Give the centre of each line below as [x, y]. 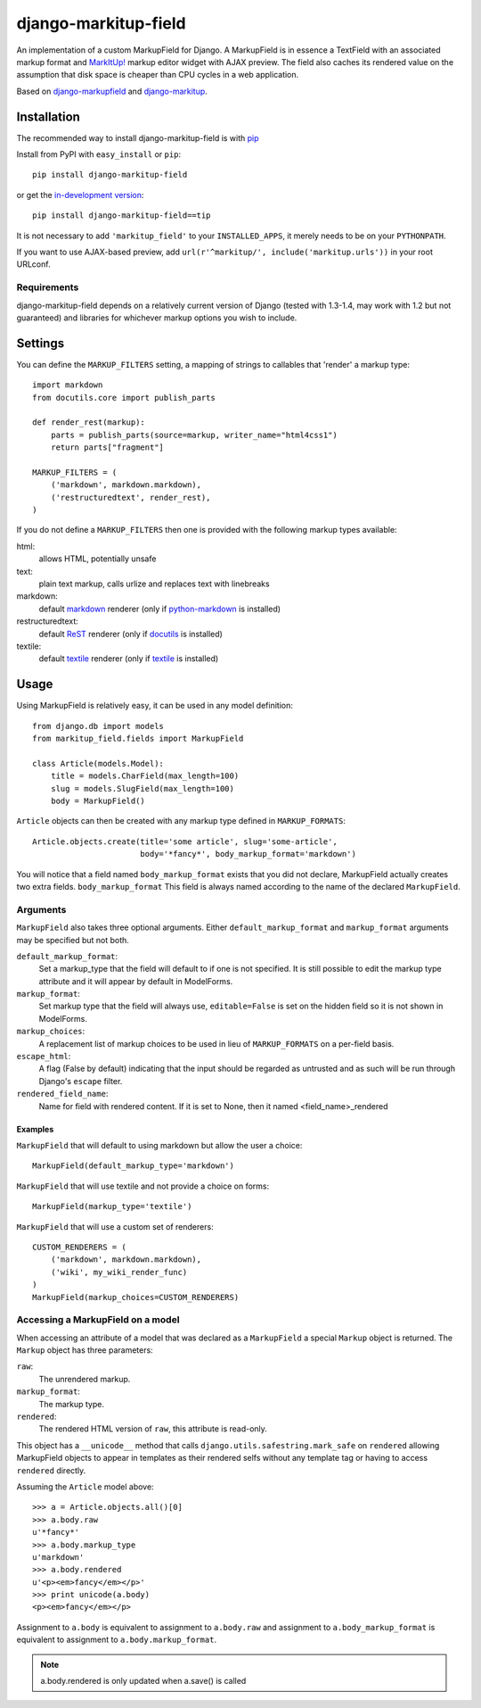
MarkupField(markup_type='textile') [112, 1206]
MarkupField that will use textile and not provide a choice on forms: [143, 1186]
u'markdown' [58, 1557]
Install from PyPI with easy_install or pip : [99, 154]
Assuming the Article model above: [86, 1487]
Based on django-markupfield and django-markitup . [112, 91]
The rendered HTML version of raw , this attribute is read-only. [153, 1429]
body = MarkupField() [98, 801]
